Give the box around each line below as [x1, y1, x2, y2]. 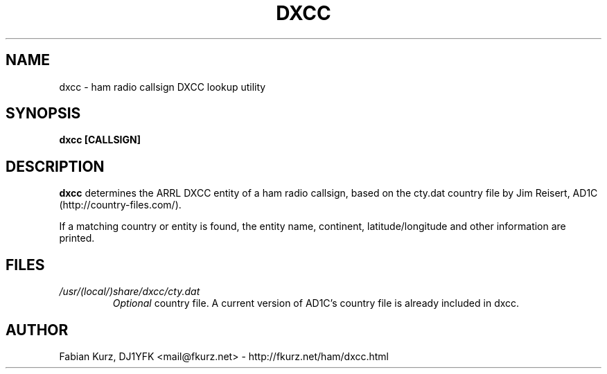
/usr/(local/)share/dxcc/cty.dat [59, 285, 200, 298]
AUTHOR [6, 321, 69, 339]
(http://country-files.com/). [59, 199, 182, 211]
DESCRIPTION [6, 157, 105, 175]
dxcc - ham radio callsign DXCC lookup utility [59, 80, 266, 93]
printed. [59, 232, 95, 244]
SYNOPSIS [6, 105, 81, 123]
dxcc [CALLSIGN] [59, 134, 141, 146]
